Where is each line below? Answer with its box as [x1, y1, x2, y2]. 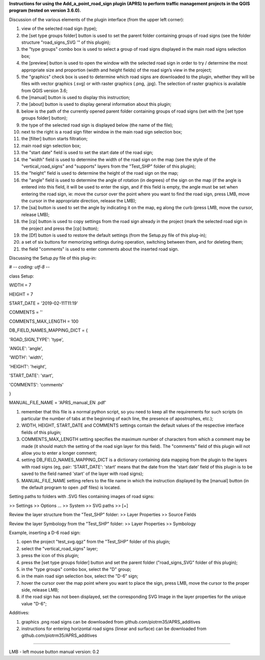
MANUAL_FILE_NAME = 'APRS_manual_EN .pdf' [9, 400, 106, 406]
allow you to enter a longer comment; [21, 450, 97, 456]
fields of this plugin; [21, 429, 61, 435]
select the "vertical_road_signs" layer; [21, 545, 98, 551]
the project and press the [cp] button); [21, 225, 99, 231]
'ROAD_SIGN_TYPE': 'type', [9, 336, 64, 342]
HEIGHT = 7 [9, 291, 33, 297]
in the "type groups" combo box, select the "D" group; [21, 566, 132, 572]
